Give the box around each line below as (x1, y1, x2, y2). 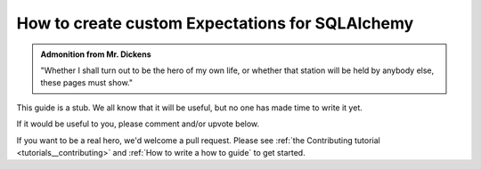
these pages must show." (40, 77, 134, 88)
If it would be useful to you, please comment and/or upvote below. (16, 118, 260, 129)
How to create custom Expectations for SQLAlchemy (16, 13, 414, 33)
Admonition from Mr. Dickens (40, 49, 151, 60)
